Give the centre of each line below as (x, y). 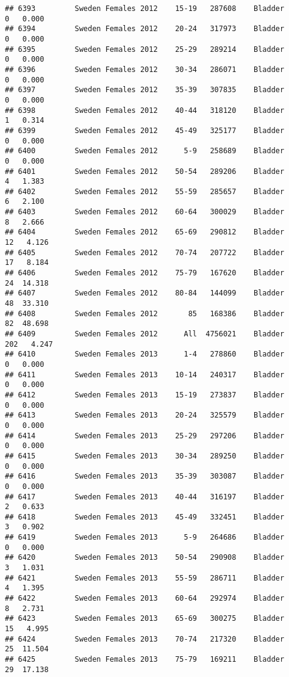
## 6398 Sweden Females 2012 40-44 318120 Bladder (145, 110)
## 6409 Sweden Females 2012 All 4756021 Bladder (145, 334)
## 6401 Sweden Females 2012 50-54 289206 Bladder (145, 171)
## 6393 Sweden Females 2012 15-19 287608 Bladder (145, 9)
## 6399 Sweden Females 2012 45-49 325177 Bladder (145, 130)
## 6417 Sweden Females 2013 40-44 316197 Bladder (145, 497)
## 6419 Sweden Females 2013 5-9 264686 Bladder (145, 538)
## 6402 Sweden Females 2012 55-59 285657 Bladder (145, 191)
